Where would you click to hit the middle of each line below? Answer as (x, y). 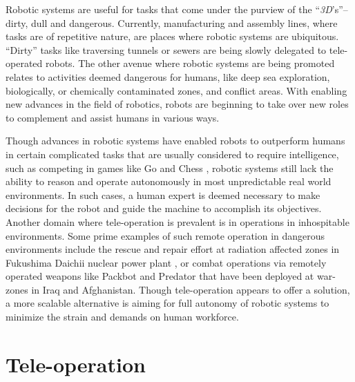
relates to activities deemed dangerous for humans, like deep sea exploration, (168, 76)
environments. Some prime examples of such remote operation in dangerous (165, 235)
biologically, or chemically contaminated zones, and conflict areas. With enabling (176, 90)
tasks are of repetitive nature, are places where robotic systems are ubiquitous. (172, 36)
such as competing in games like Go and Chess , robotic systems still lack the (170, 168)
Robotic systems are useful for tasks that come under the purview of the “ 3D (169, 9)
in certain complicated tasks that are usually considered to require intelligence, (172, 154)
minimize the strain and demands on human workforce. (122, 317)
